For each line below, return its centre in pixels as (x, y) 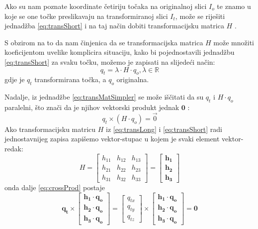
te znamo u (234, 6)
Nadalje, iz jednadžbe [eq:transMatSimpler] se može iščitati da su (104, 97)
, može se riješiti (200, 16)
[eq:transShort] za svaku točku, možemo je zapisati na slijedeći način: (110, 61)
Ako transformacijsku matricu (50, 129)
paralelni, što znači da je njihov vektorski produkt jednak (92, 107)
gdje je (15, 79)
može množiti (234, 42)
